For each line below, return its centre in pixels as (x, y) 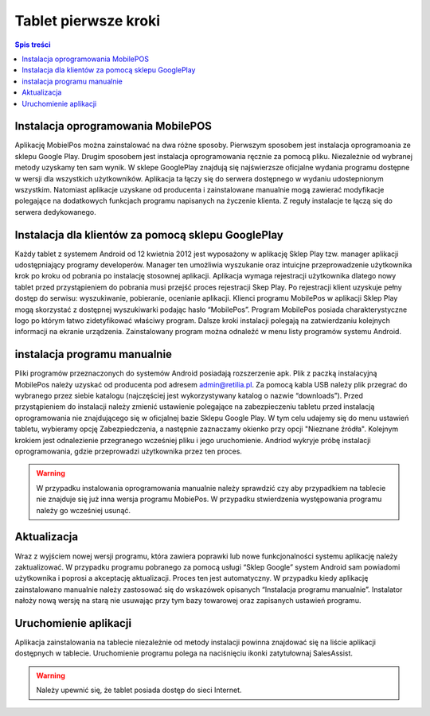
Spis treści (33, 45)
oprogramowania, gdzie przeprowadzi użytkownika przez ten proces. (129, 451)
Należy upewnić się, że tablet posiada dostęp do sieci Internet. (139, 690)
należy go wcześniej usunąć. (84, 510)
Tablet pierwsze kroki (88, 21)
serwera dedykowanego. (55, 212)
